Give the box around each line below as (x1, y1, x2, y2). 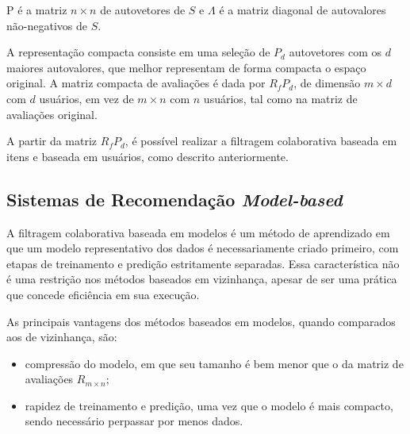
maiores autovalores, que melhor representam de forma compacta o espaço (6, 59, 366, 75)
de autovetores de (100, 2, 186, 17)
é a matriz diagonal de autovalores (219, 2, 386, 17)
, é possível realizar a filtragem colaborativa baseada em (125, 133, 397, 149)
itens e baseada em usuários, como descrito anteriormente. (6, 148, 289, 164)
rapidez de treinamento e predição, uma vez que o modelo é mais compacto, (25, 397, 393, 413)
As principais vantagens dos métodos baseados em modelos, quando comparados (6, 313, 396, 329)
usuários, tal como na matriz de (203, 90, 358, 106)
